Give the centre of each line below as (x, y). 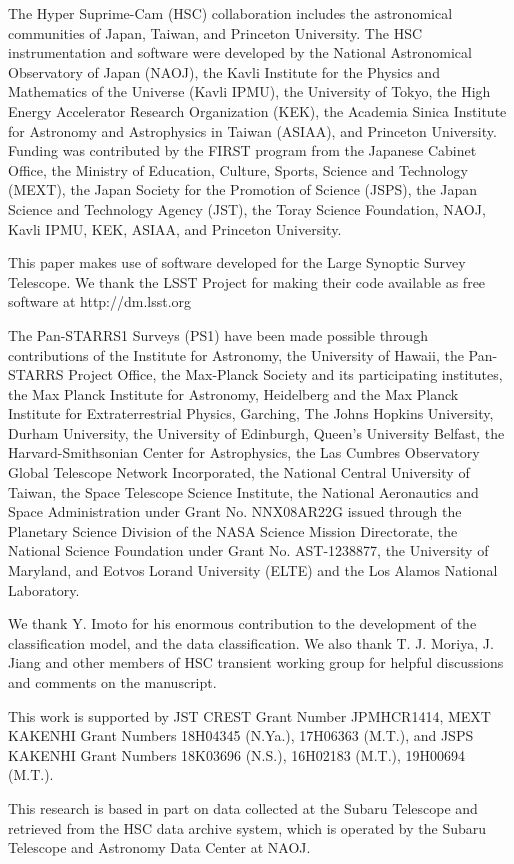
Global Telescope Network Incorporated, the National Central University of (239, 472)
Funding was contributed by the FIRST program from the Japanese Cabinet (242, 150)
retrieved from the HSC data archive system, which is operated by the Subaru (247, 827)
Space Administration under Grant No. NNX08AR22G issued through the (235, 511)
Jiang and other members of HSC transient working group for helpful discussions (256, 662)
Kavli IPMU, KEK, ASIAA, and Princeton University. (175, 228)
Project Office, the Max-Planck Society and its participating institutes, (285, 374)
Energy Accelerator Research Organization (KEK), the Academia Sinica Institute (257, 110)
